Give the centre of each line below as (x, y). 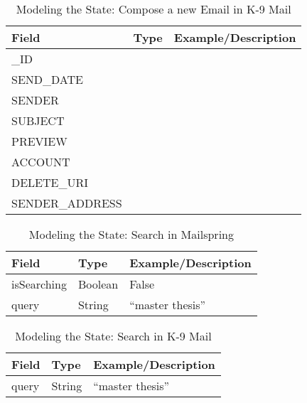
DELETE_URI (50, 182)
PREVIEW (39, 141)
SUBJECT (38, 120)
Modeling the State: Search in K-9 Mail (113, 336)
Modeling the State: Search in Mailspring (131, 234)
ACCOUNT (41, 162)
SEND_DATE (47, 79)
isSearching (39, 284)
